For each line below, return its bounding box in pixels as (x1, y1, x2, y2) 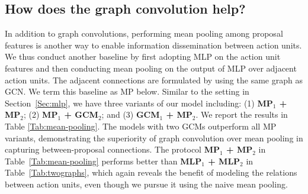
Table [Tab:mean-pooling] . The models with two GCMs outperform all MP (5, 119, 277, 132)
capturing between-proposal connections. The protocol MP (5, 143, 220, 156)
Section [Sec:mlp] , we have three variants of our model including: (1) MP (5, 96, 273, 109)
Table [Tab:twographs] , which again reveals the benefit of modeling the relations (5, 166, 297, 179)
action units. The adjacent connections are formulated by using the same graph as (5, 73, 303, 86)
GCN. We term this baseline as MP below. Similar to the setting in (5, 85, 249, 98)
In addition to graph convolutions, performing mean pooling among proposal (5, 27, 283, 40)
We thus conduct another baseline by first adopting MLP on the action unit (5, 50, 281, 63)
